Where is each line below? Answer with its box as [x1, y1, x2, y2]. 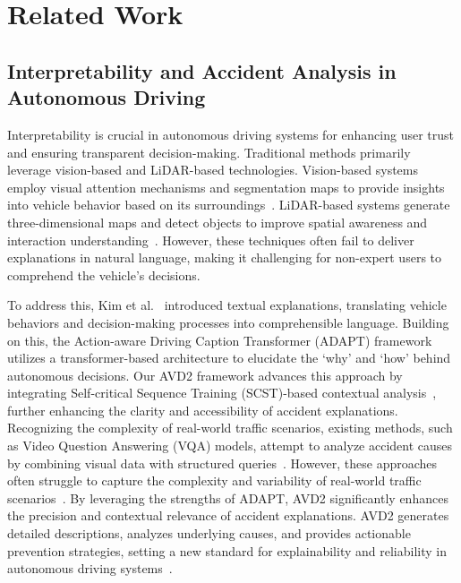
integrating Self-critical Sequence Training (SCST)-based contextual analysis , [7, 383, 437, 402]
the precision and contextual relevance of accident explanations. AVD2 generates [7, 506, 449, 525]
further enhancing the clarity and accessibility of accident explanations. [7, 400, 398, 419]
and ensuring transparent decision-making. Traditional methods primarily [7, 142, 411, 161]
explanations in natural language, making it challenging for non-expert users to [7, 248, 441, 267]
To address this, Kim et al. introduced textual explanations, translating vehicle [7, 296, 447, 314]
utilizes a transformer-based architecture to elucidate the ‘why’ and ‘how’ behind [7, 348, 451, 367]
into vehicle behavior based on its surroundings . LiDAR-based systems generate [7, 195, 450, 214]
